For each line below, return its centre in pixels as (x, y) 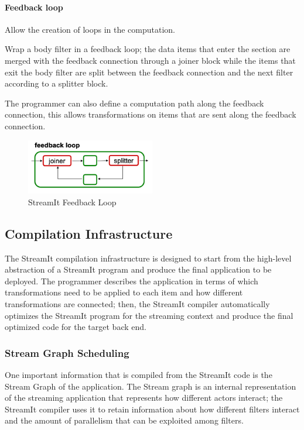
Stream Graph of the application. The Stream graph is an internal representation (151, 386)
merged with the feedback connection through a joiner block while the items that (150, 60)
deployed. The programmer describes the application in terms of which (131, 281)
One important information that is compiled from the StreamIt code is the (139, 374)
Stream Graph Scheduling (67, 352)
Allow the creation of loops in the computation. (90, 29)
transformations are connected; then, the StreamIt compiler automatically (137, 303)
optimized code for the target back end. (76, 327)
